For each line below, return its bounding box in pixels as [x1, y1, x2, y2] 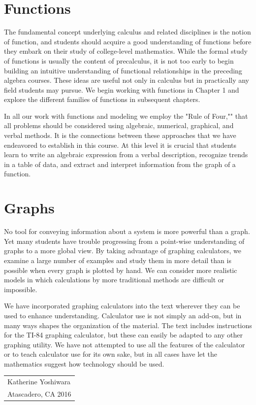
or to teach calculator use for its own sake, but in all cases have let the [4, 349, 217, 359]
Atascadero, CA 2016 [7, 389, 71, 399]
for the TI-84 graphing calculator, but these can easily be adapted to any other [4, 330, 243, 340]
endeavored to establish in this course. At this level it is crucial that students [4, 139, 237, 150]
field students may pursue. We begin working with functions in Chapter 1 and [4, 84, 239, 95]
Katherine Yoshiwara [7, 376, 71, 387]
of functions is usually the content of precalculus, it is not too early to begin [4, 55, 234, 66]
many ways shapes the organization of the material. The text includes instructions [4, 320, 252, 330]
